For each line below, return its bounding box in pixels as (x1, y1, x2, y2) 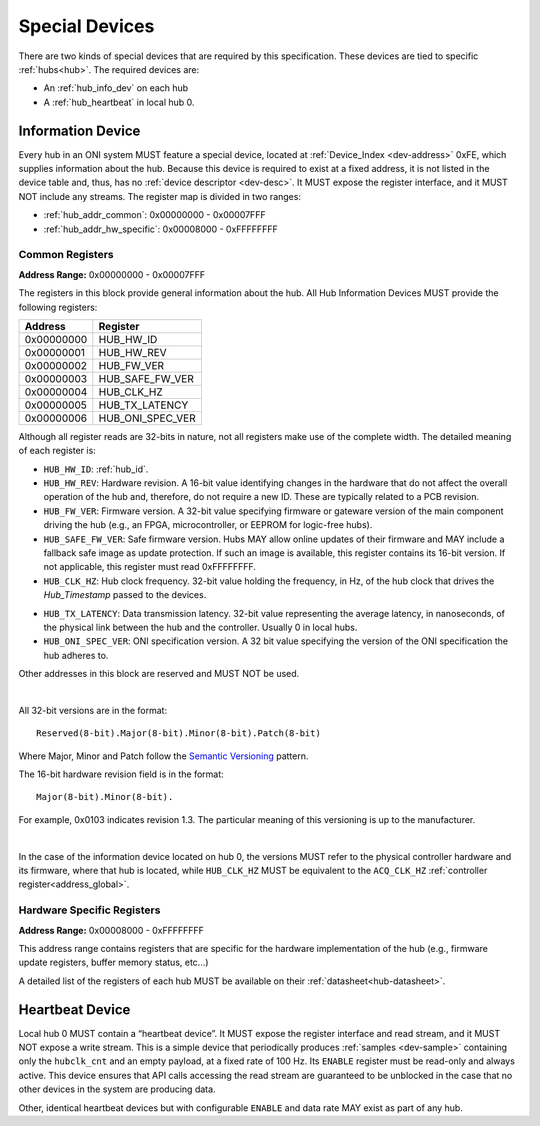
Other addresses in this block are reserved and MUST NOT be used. (18, 668, 300, 680)
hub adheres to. (43, 649, 109, 661)
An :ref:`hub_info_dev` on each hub (43, 82, 189, 94)
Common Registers (18, 248, 114, 262)
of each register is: (18, 445, 97, 457)
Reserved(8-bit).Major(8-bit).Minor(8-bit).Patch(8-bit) (36, 728, 322, 739)
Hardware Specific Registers (18, 903, 161, 917)
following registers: (18, 301, 98, 313)
